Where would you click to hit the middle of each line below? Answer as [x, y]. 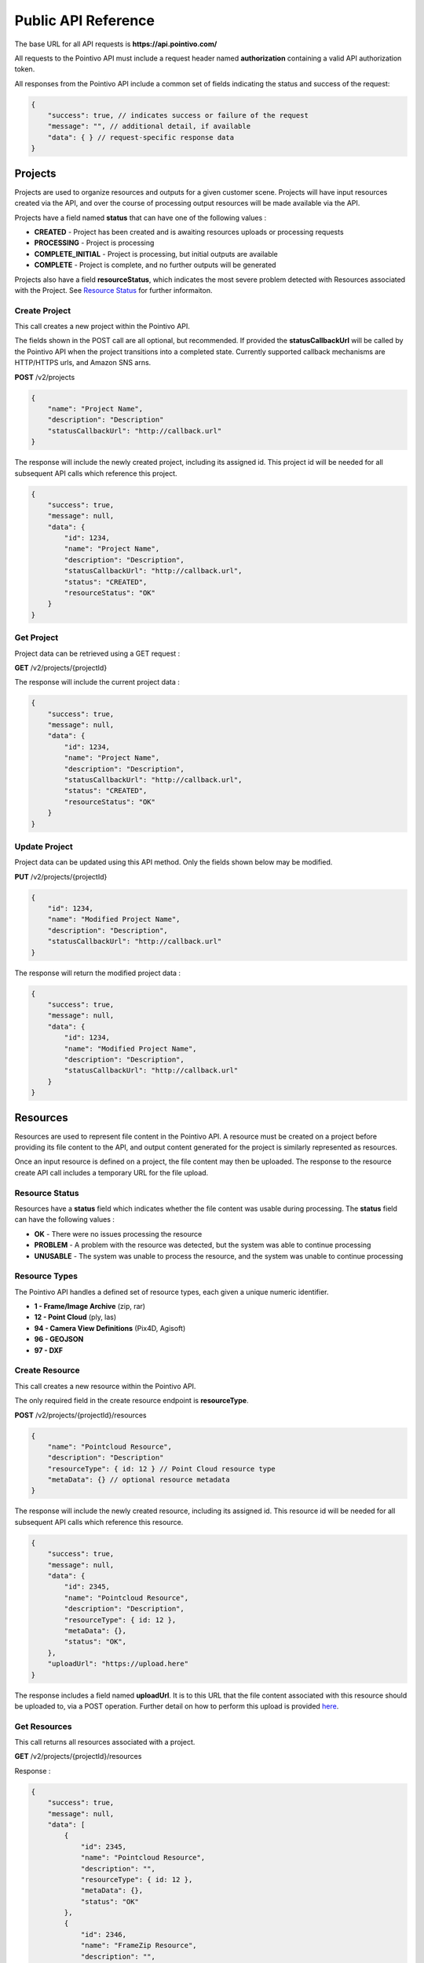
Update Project [44, 846]
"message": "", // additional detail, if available [149, 126]
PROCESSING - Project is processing [94, 243]
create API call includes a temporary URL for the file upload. [111, 1172]
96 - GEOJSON [59, 1340]
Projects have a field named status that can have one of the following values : [141, 218]
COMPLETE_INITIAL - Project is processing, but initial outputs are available [156, 254]
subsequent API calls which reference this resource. [99, 1522]
